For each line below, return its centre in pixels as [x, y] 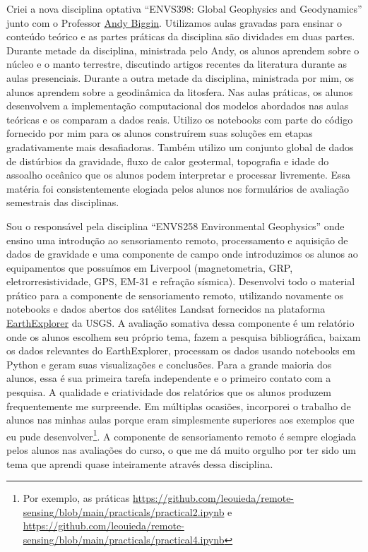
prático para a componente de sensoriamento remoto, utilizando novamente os [175, 295]
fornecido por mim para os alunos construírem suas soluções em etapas [160, 133]
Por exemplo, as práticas [76, 498]
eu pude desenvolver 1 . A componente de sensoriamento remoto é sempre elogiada [182, 435]
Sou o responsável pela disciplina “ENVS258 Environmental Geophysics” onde [176, 226]
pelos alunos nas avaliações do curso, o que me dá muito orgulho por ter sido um [181, 450]
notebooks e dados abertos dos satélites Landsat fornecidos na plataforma [166, 309]
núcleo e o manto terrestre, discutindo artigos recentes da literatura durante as [177, 64]
